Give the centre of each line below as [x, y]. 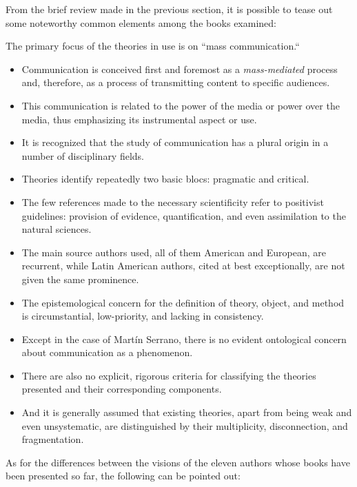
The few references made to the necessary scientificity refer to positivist [173, 201]
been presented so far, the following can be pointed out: [123, 476]
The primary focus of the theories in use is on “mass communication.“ [153, 46]
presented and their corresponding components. [122, 389]
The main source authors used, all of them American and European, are [174, 252]
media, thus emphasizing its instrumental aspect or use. [139, 119]
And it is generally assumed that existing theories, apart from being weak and [187, 412]
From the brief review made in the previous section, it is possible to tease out [169, 9]
